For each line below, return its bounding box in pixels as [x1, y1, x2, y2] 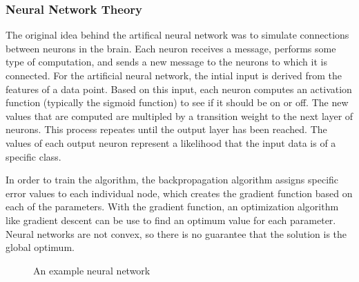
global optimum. [6, 240, 75, 254]
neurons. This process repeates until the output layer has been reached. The [6, 122, 327, 137]
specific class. [6, 149, 61, 163]
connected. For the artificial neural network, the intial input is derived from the [6, 68, 342, 82]
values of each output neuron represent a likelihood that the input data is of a [6, 135, 336, 150]
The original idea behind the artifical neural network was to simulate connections [6, 28, 349, 42]
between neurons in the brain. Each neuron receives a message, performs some [6, 41, 336, 55]
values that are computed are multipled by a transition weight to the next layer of [6, 108, 353, 123]
